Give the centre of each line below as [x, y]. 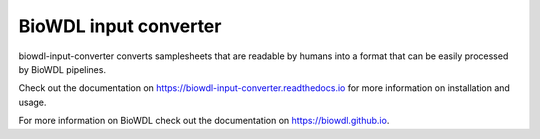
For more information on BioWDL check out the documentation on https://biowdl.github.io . [204, 121]
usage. [32, 102]
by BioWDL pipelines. [62, 69]
